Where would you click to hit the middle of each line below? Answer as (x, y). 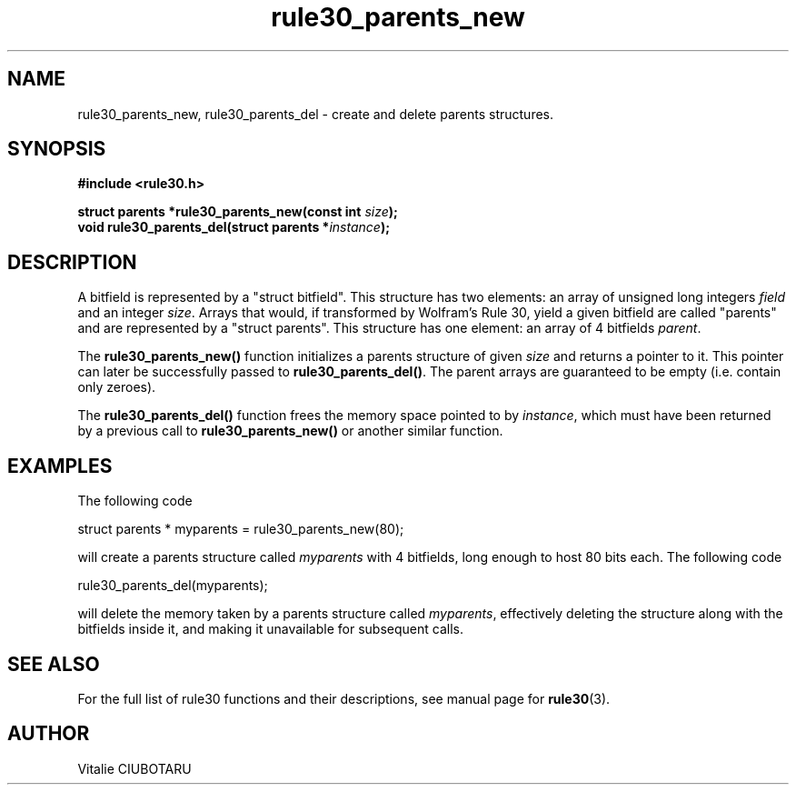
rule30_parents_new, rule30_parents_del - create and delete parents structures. (316, 114)
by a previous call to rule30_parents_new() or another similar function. (290, 431)
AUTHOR (49, 734)
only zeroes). (117, 387)
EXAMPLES (60, 466)
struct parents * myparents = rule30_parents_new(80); (241, 529)
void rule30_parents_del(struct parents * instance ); (234, 227)
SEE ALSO (54, 664)
